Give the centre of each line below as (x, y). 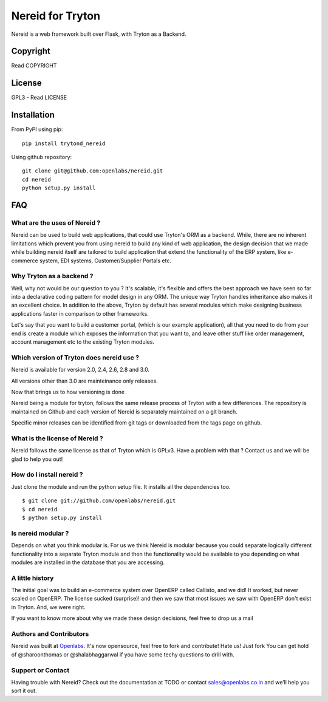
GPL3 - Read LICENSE (39, 98)
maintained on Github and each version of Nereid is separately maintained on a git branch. (125, 411)
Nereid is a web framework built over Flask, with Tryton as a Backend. (99, 34)
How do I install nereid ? (47, 475)
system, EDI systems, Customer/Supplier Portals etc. (105, 261)
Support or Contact (40, 670)
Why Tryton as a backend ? (52, 276)
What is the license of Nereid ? (57, 438)
